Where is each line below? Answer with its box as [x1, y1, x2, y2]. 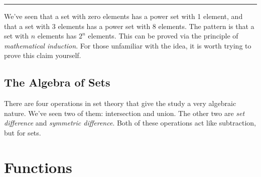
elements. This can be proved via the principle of [88, 30, 238, 41]
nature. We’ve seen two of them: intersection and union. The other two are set [4, 107, 245, 118]
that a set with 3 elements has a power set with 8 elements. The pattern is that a [4, 20, 254, 31]
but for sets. [4, 127, 41, 137]
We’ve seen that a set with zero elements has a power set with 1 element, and [4, 11, 243, 21]
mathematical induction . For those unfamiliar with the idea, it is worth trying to [4, 40, 251, 50]
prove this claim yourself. [4, 50, 81, 60]
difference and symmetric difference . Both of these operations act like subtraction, [4, 117, 256, 128]
